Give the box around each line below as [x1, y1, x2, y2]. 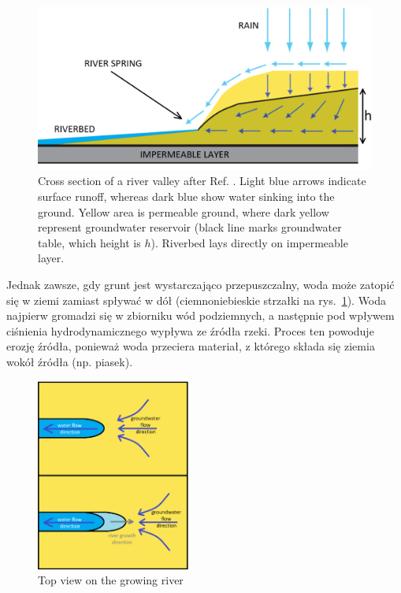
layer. [38, 250, 65, 266]
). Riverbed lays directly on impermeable [150, 234, 348, 250]
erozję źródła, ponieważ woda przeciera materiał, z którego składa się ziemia [6, 338, 375, 354]
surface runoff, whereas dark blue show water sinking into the [38, 188, 335, 205]
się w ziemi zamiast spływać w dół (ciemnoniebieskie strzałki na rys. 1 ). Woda [6, 291, 387, 308]
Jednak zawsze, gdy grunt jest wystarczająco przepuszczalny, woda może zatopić [6, 276, 395, 293]
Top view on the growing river [38, 572, 184, 588]
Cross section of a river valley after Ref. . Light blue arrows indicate [38, 172, 366, 189]
